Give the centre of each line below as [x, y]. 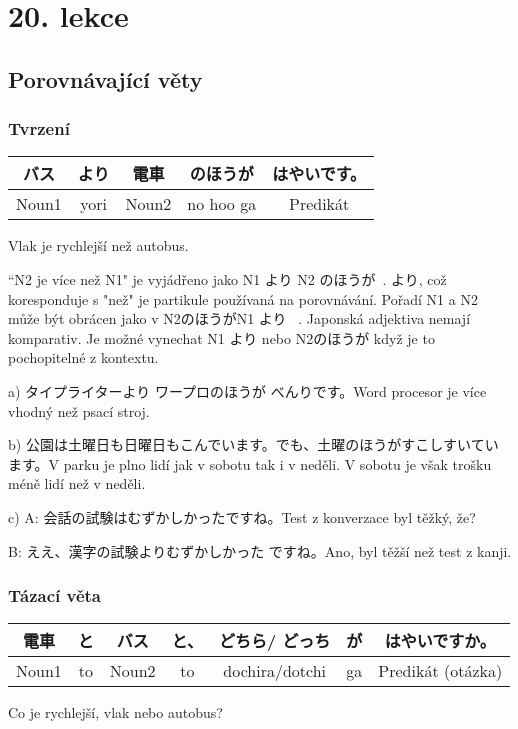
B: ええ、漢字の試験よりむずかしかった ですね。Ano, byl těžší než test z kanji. [260, 550]
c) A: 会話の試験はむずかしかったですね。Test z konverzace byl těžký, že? [242, 516]
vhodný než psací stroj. [79, 410]
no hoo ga [222, 204]
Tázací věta [55, 595]
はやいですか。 [440, 641]
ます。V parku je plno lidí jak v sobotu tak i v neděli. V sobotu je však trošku [250, 463]
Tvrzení [39, 128]
